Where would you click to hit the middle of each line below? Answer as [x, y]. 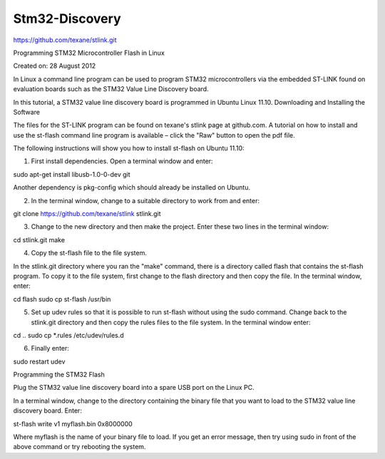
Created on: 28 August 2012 [55, 66]
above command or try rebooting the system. [79, 447]
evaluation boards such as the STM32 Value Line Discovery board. [111, 89]
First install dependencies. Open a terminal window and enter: [122, 161]
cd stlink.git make [39, 239]
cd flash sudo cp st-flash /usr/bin [62, 299]
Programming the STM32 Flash [59, 375]
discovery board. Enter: [47, 411]
